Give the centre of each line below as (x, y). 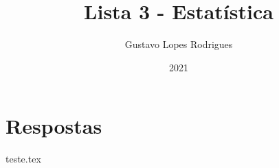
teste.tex (23, 159)
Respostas (54, 126)
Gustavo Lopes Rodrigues (179, 44)
